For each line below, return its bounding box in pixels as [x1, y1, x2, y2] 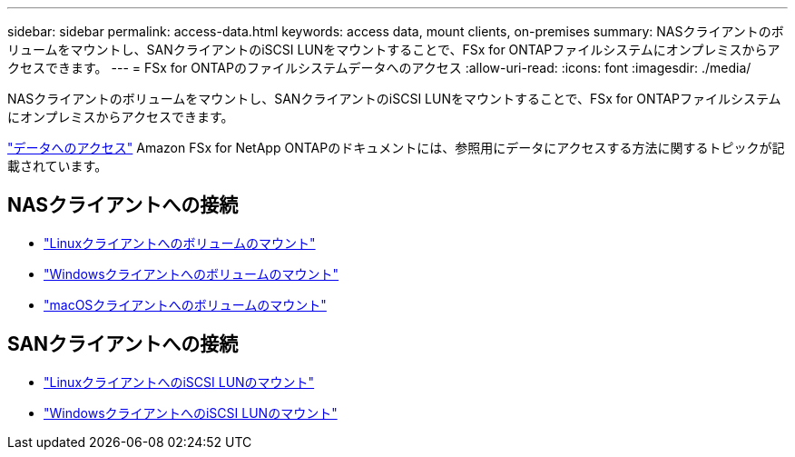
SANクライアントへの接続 [7, 333, 239, 356]
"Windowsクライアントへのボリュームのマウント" [44, 265, 339, 282]
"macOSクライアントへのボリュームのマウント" [44, 296, 327, 313]
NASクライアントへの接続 [7, 194, 239, 217]
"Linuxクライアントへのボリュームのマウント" [44, 234, 316, 251]
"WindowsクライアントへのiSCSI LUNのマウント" [44, 404, 338, 421]
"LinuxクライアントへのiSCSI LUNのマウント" [44, 373, 315, 390]
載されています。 [7, 158, 108, 174]
